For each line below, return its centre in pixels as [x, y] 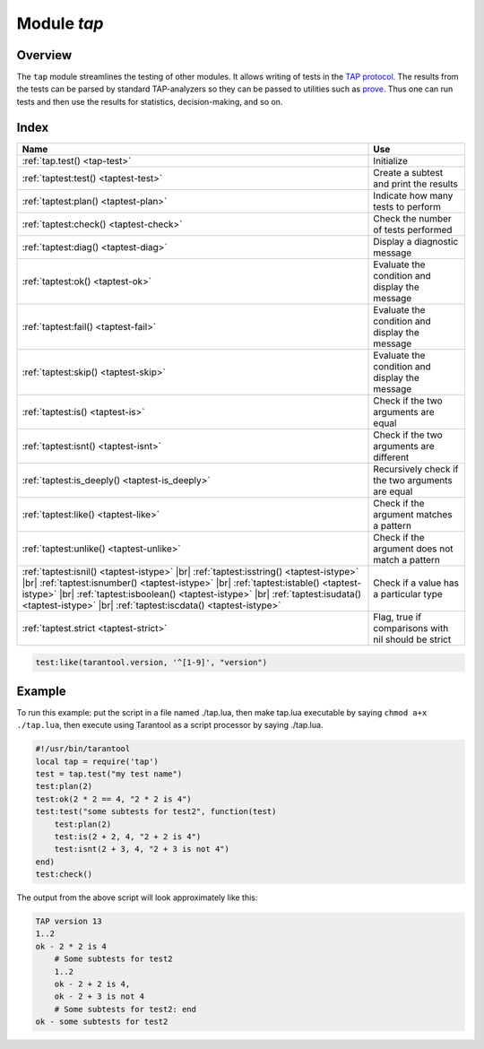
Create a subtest [408, 172]
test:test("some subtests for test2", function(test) [156, 812]
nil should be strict [412, 639]
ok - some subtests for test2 [102, 1022]
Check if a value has [416, 583]
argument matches [413, 514]
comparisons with [411, 628]
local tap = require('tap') [97, 761]
